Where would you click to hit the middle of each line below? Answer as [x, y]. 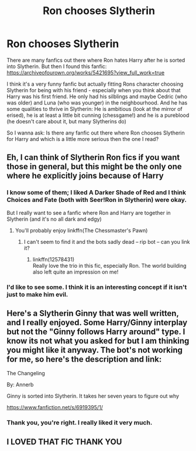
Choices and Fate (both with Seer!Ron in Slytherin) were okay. [97, 200]
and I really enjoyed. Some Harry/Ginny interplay [97, 322]
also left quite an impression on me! [75, 272]
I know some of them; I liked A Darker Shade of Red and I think [97, 193]
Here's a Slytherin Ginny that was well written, [93, 313]
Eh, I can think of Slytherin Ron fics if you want [93, 158]
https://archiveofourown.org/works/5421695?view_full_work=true [86, 72]
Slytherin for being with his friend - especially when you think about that [94, 90]
